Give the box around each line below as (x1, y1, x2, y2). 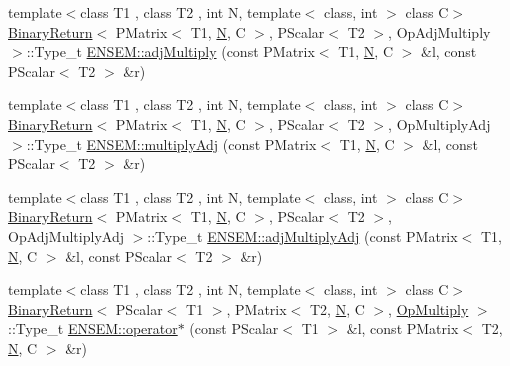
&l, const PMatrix (346, 318, 459, 339)
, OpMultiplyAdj (388, 113, 491, 134)
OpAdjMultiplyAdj (8, 225, 124, 246)
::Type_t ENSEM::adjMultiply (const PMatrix (26, 41, 315, 62)
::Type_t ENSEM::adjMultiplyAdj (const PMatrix (147, 225, 458, 246)
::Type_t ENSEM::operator (8, 318, 178, 339)
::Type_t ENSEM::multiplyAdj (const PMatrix (26, 133, 317, 154)
